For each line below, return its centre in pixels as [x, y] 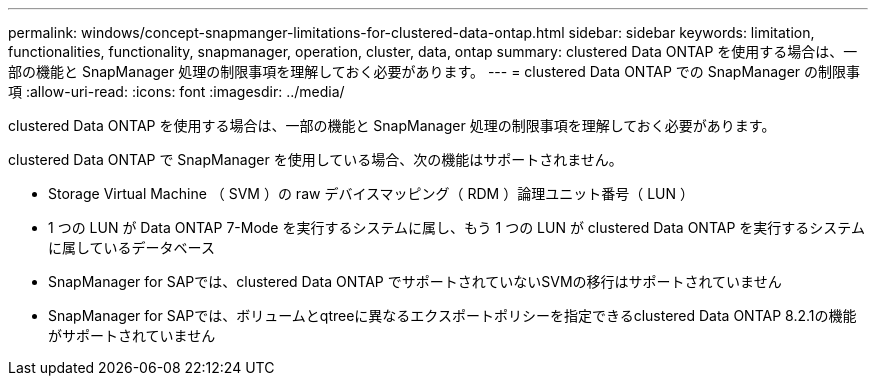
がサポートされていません [132, 335]
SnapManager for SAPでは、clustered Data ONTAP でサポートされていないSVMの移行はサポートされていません [415, 281]
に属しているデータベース [131, 247]
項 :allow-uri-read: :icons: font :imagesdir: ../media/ [176, 91]
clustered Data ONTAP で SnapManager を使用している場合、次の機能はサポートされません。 [315, 159]
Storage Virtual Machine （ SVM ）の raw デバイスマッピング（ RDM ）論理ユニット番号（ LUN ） [371, 193]
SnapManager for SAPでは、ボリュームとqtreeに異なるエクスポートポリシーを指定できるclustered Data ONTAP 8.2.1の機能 [452, 315]
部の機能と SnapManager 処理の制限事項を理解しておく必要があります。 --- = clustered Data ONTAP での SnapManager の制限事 [434, 71]
